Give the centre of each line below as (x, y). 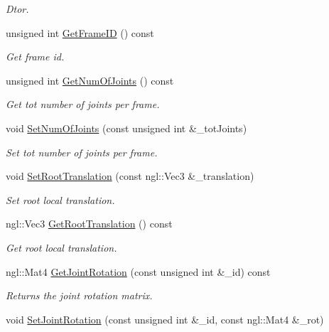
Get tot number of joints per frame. (83, 104)
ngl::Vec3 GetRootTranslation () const (89, 224)
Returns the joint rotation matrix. (79, 295)
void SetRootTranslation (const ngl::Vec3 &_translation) (130, 176)
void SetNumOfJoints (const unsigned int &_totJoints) (126, 128)
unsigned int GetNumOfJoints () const (90, 80)
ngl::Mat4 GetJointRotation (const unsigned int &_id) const (138, 271)
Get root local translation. (61, 247)
